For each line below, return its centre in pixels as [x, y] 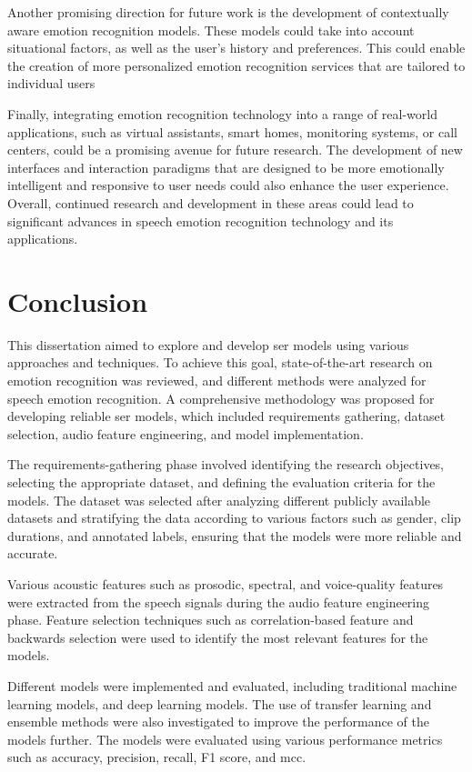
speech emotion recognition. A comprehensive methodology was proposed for [221, 398]
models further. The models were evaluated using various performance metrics [225, 739]
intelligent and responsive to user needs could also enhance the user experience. [228, 185]
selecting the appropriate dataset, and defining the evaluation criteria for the [221, 482]
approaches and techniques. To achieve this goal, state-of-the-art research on [220, 362]
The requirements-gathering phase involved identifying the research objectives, [226, 464]
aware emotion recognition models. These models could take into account [211, 30]
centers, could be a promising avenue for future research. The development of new [235, 150]
